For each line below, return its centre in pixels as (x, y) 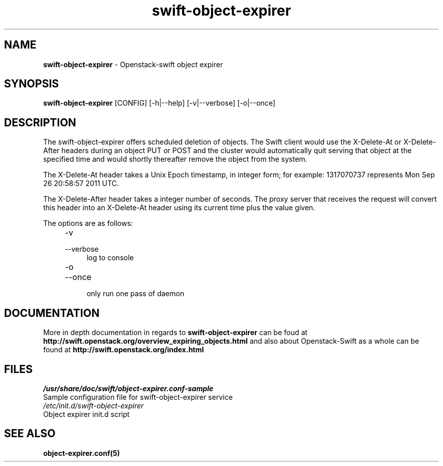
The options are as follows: (88, 223)
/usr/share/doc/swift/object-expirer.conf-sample (128, 388)
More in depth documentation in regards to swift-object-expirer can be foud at (175, 333)
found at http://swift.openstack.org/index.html (124, 350)
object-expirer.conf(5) (81, 453)
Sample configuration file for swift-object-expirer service (138, 397)
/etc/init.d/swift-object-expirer (94, 405)
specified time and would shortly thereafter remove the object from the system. (175, 159)
